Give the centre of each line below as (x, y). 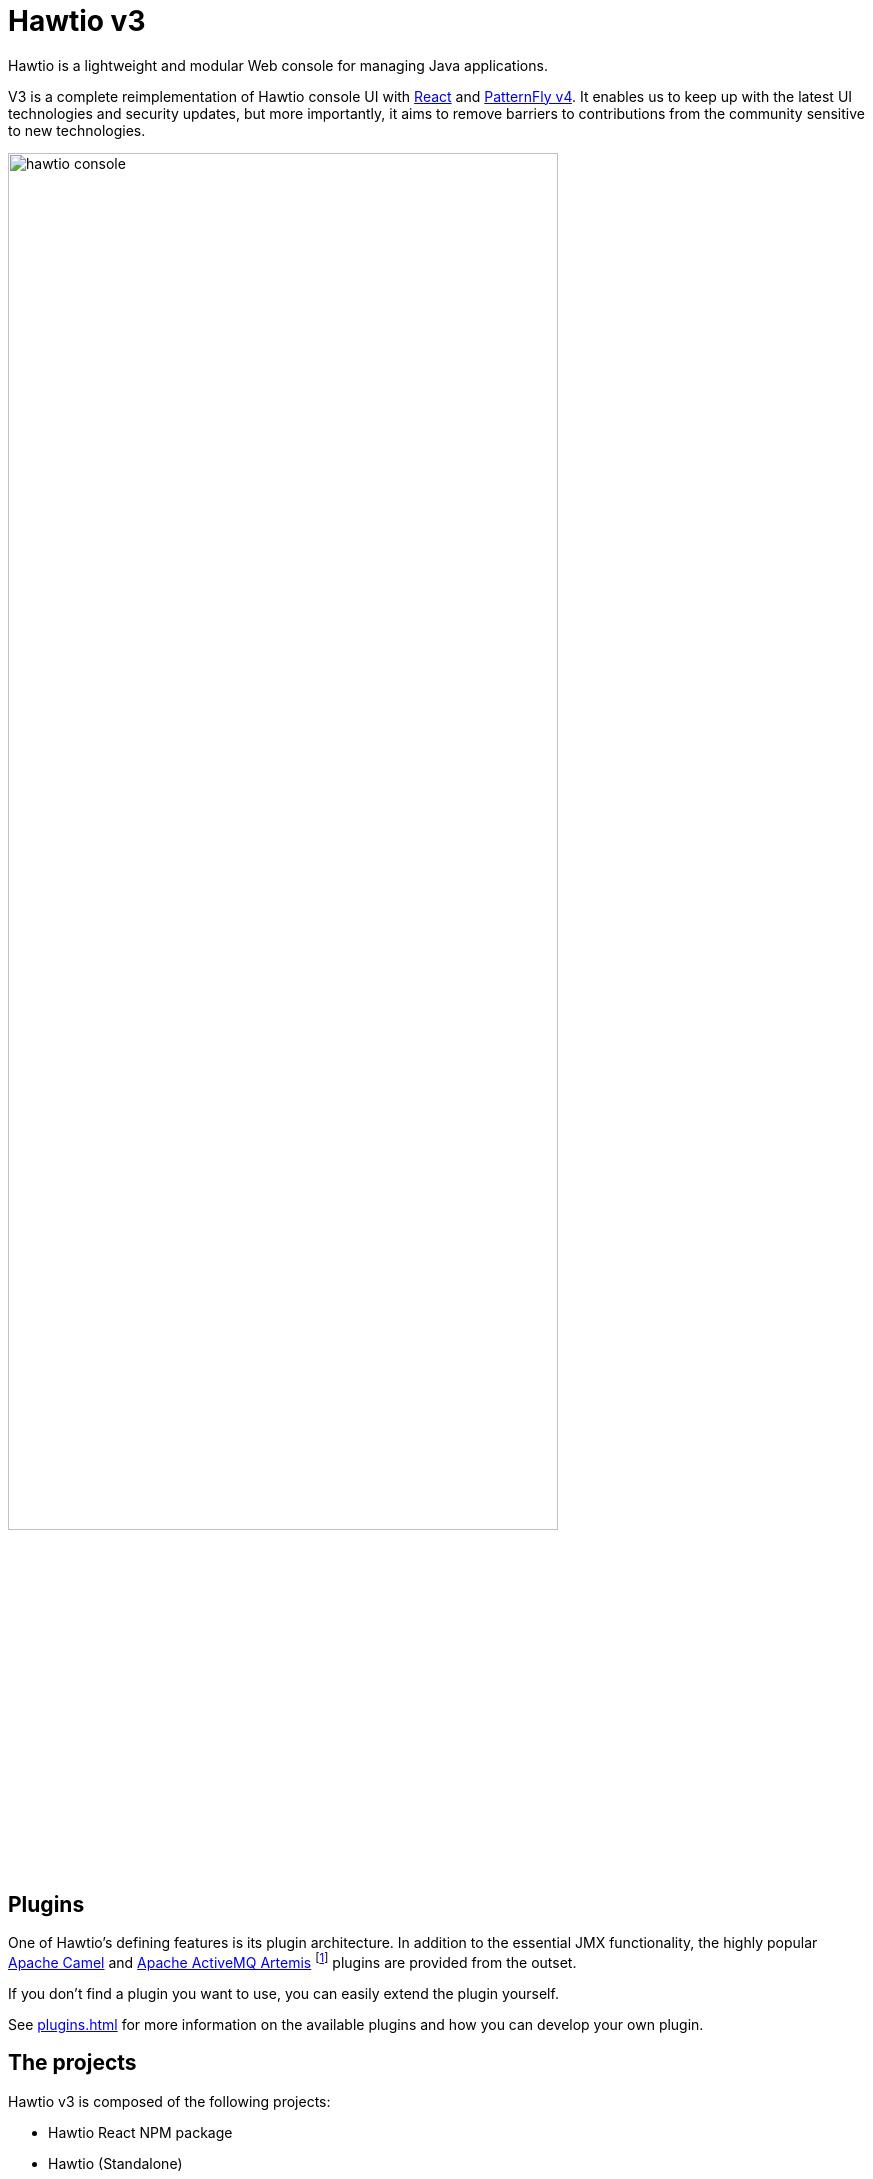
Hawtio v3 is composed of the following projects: (169, 2101)
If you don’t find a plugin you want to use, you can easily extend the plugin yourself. (283, 1993)
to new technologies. (77, 130)
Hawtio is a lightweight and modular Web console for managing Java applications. (278, 65)
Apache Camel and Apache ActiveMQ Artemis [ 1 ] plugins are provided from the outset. (292, 1961)
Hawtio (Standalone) (115, 2163)
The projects (72, 2063)
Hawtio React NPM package (140, 2132)
